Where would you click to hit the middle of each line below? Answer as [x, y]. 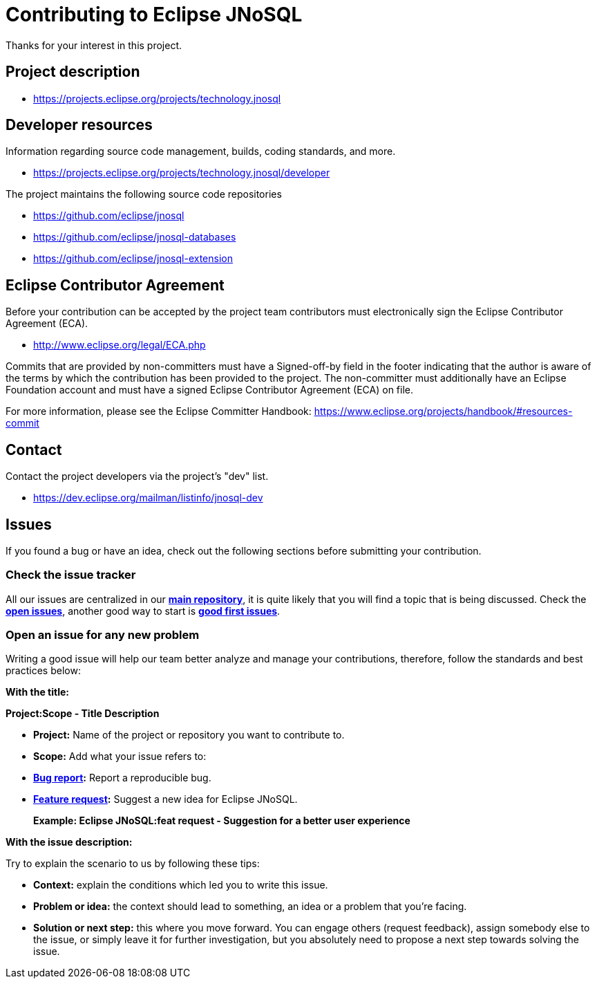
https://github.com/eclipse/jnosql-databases [135, 237]
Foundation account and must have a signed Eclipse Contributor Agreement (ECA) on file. [209, 390]
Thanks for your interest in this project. [94, 45]
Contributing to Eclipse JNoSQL [154, 15]
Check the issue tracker [71, 575]
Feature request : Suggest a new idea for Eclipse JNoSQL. [165, 799]
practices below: [43, 671]
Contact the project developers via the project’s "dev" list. [137, 476]
